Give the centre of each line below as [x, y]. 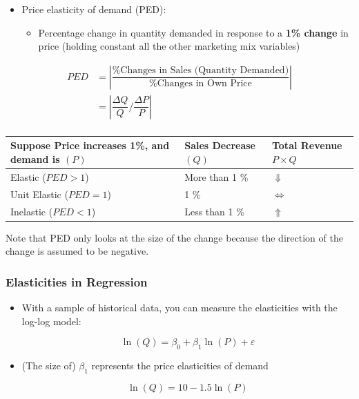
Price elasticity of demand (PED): [94, 9]
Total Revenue [307, 145]
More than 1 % [216, 176]
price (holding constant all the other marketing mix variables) [169, 46]
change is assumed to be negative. [77, 251]
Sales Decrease [220, 145]
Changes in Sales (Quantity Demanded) [205, 71]
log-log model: [51, 321]
